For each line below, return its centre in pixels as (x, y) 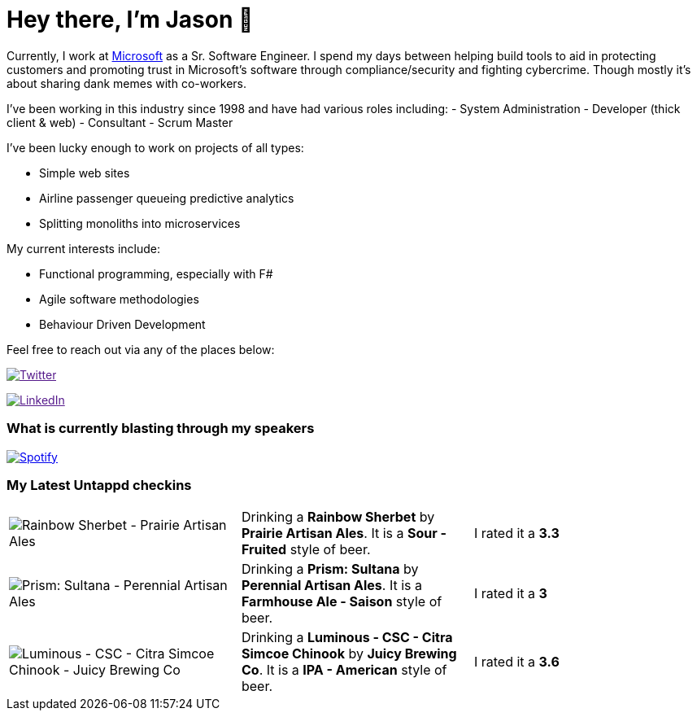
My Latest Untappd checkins (99, 485)
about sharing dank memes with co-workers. (127, 83)
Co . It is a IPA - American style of (344, 670)
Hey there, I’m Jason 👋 (130, 20)
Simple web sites (85, 173)
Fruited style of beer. (306, 550)
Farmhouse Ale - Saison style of (342, 602)
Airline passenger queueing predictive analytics (167, 198)
